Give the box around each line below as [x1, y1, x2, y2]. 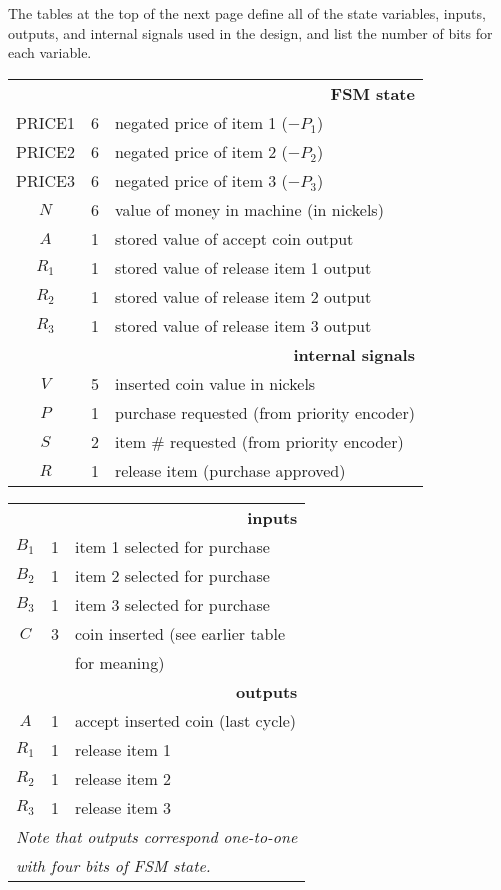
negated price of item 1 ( [114, 110, 288, 134]
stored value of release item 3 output [114, 313, 372, 337]
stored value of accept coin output [114, 226, 354, 250]
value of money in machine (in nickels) [114, 197, 384, 221]
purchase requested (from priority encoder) [114, 400, 415, 424]
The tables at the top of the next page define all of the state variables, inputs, [8, 3, 486, 23]
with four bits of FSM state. [16, 853, 211, 877]
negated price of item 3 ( [114, 168, 288, 192]
